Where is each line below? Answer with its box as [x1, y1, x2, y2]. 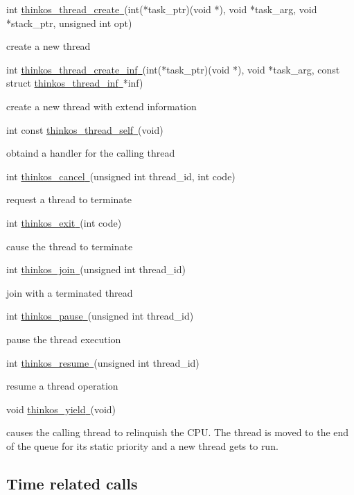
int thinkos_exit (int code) [6, 215, 122, 229]
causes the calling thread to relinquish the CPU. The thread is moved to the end [6, 425, 349, 440]
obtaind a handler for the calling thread [6, 146, 175, 160]
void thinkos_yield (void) [6, 401, 116, 416]
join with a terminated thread [6, 285, 133, 299]
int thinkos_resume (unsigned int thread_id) [6, 355, 200, 370]
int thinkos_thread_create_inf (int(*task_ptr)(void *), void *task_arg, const [6, 62, 340, 76]
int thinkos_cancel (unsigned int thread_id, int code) [6, 168, 236, 183]
